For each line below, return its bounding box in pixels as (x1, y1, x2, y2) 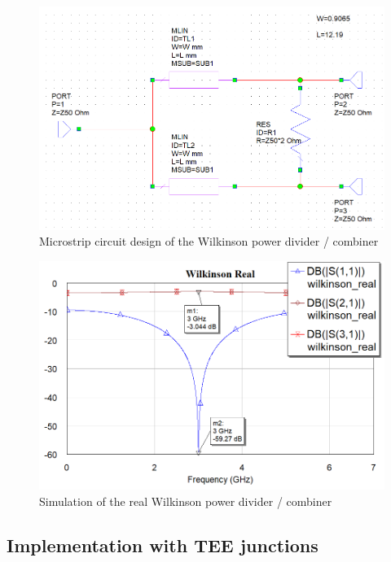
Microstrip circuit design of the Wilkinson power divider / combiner (39, 233, 379, 250)
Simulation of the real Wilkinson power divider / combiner (39, 492, 332, 509)
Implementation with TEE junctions (7, 532, 319, 557)
